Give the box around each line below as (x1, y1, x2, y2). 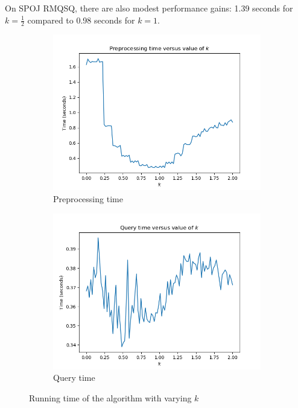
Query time (53, 371, 95, 384)
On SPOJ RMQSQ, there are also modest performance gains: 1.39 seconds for (5, 2, 293, 14)
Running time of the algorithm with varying (29, 391, 192, 404)
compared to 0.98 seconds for (27, 13, 135, 26)
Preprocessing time (53, 193, 123, 205)
